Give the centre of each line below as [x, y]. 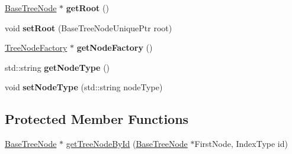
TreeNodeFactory [36, 47]
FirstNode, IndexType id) [241, 144]
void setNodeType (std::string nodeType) [84, 87]
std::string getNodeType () [57, 67]
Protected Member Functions [97, 119]
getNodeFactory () [115, 47]
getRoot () [87, 8]
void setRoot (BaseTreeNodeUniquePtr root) [89, 27]
